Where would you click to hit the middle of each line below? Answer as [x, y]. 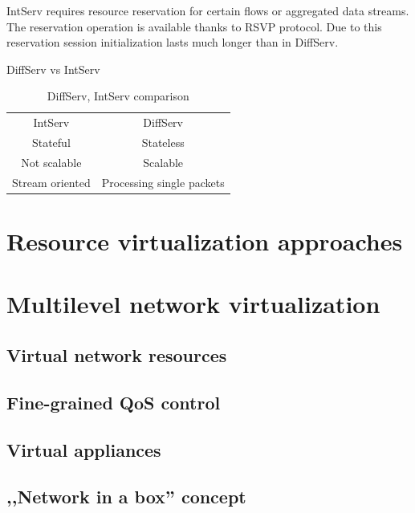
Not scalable [51, 162]
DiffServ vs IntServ [53, 69]
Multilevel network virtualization [193, 304]
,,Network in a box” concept [126, 497]
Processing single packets [163, 182]
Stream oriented [51, 182]
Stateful [51, 142]
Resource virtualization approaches [205, 241]
